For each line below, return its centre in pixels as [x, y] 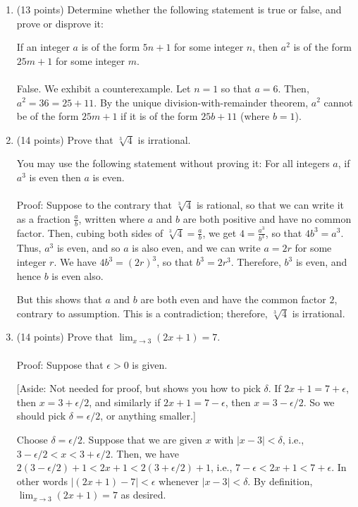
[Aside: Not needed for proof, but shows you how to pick [138, 388]
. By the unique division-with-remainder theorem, [201, 102]
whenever [179, 481]
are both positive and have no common [267, 218]
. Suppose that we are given [142, 439]
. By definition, [280, 481]
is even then [55, 177]
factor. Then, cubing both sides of [90, 232]
